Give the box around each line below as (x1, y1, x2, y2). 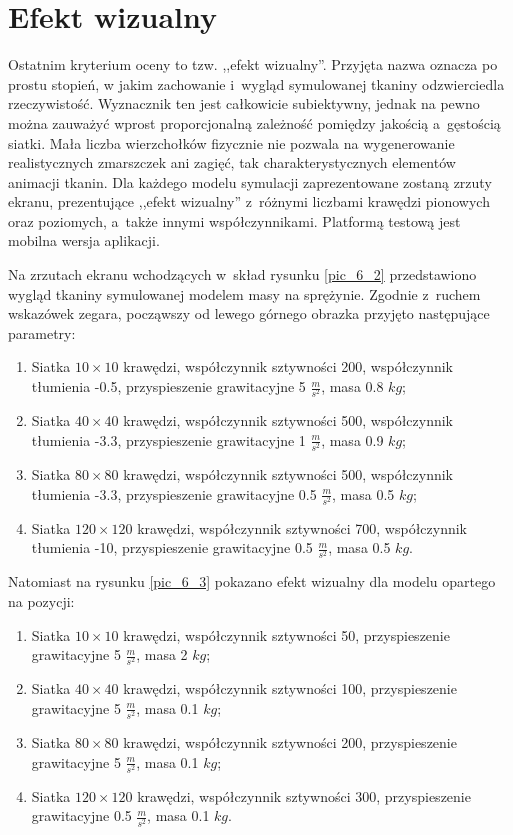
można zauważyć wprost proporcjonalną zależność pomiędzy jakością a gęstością (8, 112, 501, 133)
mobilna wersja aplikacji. (8, 230, 160, 251)
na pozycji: (8, 590, 75, 611)
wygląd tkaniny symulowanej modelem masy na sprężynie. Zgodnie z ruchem (8, 283, 481, 304)
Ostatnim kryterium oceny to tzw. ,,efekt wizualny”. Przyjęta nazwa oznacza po (8, 54, 498, 75)
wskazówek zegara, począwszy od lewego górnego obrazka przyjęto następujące (8, 303, 490, 324)
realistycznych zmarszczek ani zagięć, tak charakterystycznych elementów (8, 152, 456, 173)
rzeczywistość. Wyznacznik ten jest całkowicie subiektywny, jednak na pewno (8, 93, 480, 114)
